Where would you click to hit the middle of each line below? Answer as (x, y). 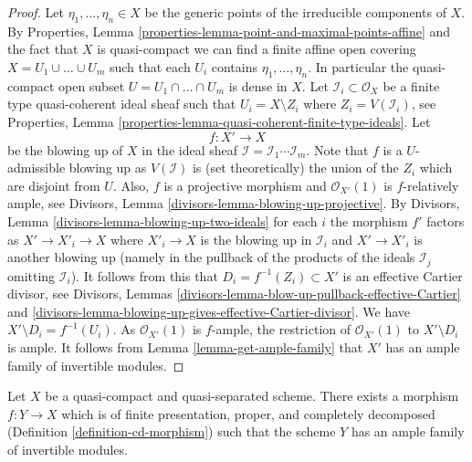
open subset (91, 85)
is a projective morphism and (245, 185)
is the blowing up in (256, 239)
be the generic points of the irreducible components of (295, 12)
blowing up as (108, 168)
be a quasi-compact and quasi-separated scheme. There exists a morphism (252, 396)
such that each (150, 66)
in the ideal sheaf (190, 149)
